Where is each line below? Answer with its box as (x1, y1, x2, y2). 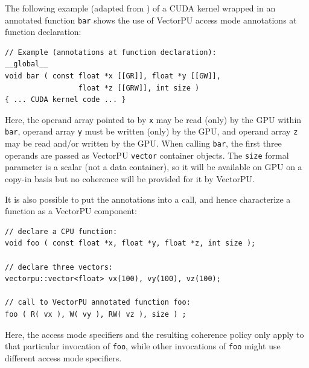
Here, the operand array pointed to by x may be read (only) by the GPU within (5, 113, 302, 125)
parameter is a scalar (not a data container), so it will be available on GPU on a (5, 160, 302, 173)
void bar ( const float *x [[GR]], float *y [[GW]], (5, 72, 221, 81)
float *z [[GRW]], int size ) (78, 83, 200, 92)
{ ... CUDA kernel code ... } (5, 95, 126, 104)
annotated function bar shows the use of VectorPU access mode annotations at (5, 13, 297, 26)
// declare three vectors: (5, 262, 113, 271)
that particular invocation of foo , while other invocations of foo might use (5, 340, 281, 352)
